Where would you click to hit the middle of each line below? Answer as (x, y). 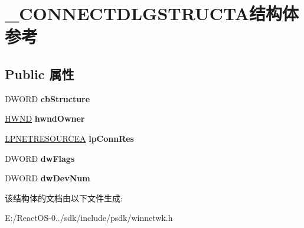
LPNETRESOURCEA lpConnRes (69, 138)
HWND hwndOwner (45, 118)
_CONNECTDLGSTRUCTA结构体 (152, 13)
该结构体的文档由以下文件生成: (64, 198)
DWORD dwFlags (40, 158)
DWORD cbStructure (48, 98)
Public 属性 (40, 74)
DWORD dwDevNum (48, 178)
